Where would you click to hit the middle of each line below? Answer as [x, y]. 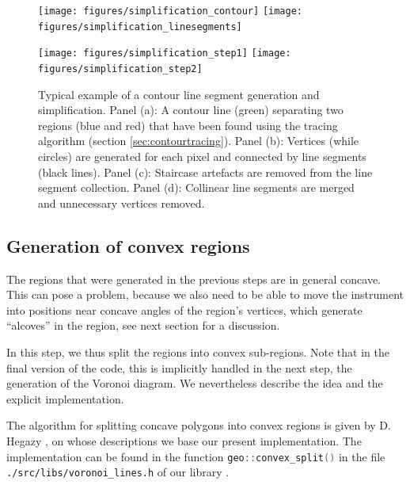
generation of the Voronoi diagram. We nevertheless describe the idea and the [195, 383]
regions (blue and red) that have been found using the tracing [188, 125]
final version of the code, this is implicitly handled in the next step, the [179, 367]
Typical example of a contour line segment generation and [179, 94]
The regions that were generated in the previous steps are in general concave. [194, 279]
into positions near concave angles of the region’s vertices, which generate [184, 309]
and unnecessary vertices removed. [121, 202]
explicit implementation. [65, 398]
